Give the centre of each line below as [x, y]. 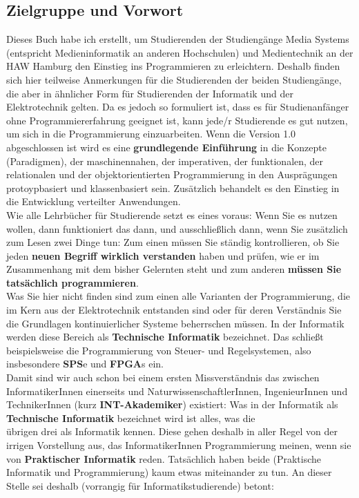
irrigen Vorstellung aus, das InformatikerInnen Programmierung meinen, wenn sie [179, 445]
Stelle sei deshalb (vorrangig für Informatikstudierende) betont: [140, 485]
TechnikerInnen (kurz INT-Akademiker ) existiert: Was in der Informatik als [172, 404]
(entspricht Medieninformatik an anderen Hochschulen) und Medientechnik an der [180, 52]
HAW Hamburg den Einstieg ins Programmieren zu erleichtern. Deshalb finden [173, 66]
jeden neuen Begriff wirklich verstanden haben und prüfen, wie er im [163, 255]
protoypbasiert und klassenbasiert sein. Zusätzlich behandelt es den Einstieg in [173, 188]
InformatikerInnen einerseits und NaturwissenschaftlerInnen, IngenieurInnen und [177, 391]
